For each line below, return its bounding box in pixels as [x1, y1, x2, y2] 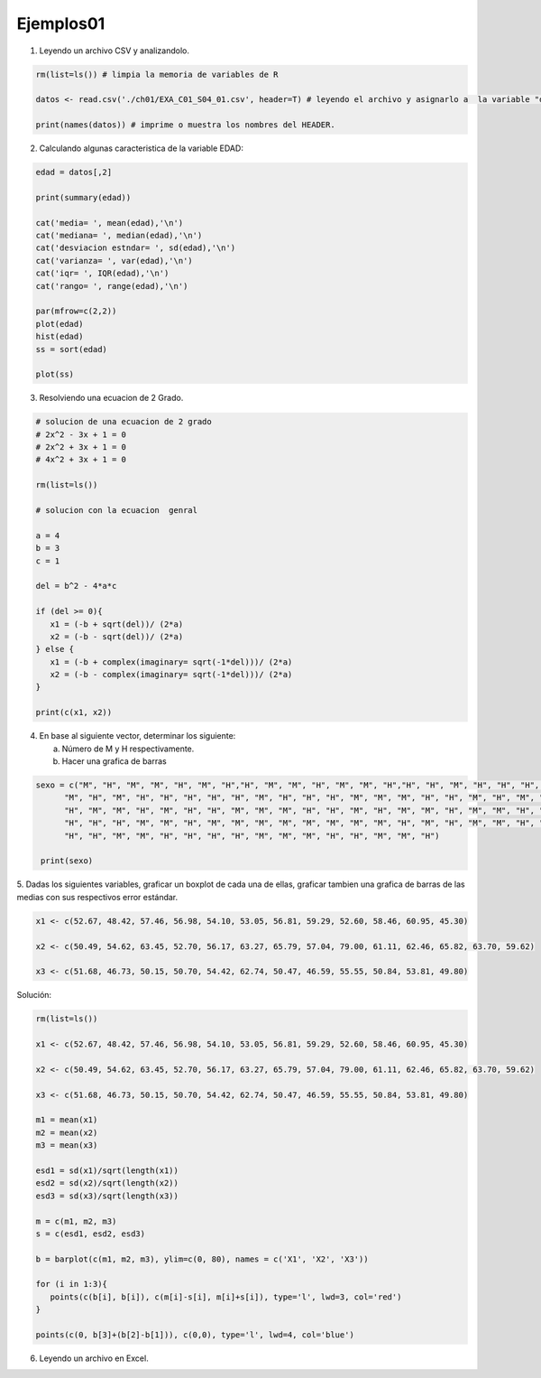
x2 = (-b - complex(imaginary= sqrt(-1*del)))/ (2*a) [50, 669, 293, 680]
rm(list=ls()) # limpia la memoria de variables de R [35, 69, 279, 79]
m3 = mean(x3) [35, 1141, 98, 1150]
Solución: [16, 990, 52, 1001]
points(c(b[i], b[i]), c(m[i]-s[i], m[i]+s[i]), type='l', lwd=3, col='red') [50, 1291, 402, 1302]
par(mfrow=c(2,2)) [35, 306, 117, 316]
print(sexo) [41, 856, 94, 866]
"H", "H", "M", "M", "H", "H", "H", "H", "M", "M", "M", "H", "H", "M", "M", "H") [64, 831, 441, 841]
